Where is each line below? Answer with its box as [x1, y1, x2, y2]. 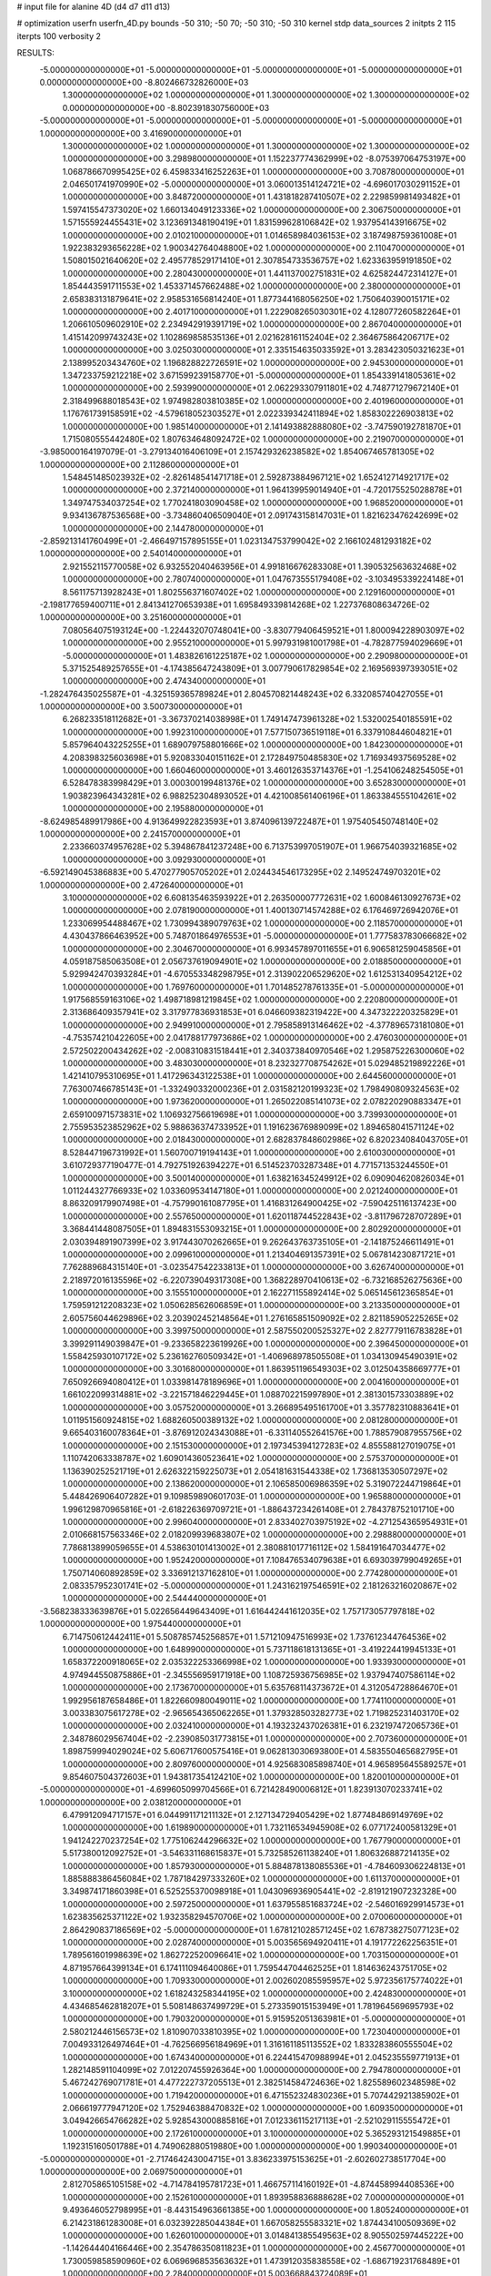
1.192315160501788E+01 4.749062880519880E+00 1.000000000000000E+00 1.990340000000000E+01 [62, 2140, 458, 2152]
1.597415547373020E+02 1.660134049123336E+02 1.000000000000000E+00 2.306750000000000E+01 [62, 204, 461, 215]
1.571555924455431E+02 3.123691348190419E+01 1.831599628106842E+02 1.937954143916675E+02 [62, 217, 447, 228]
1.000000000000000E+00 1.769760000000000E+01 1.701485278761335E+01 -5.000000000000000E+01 [62, 981, 464, 992]
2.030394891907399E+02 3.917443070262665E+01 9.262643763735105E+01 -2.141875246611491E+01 [62, 1236, 455, 1247]
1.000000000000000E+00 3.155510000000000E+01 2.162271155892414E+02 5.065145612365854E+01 [62, 1287, 454, 1298]
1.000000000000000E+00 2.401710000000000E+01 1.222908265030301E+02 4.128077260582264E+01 [62, 306, 461, 317]
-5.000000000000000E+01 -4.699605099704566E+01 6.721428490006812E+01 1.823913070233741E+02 [39, 1784, 443, 1795]
